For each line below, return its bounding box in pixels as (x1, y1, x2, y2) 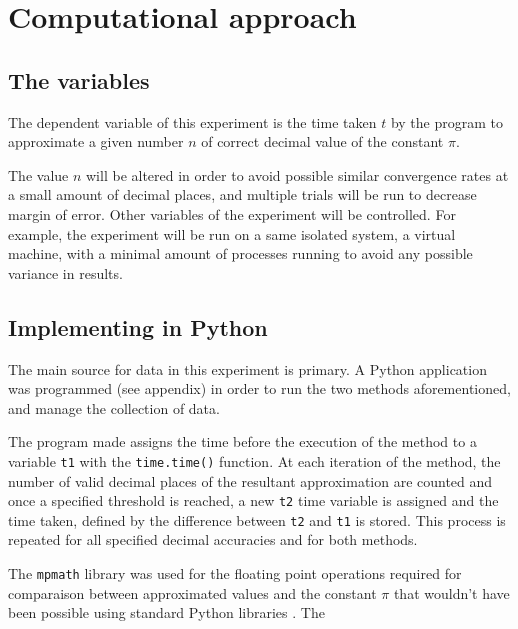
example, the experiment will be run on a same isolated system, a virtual (8, 223, 456, 244)
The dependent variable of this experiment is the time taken (8, 111, 377, 132)
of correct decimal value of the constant (201, 131, 444, 152)
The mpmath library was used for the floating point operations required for (8, 563, 462, 584)
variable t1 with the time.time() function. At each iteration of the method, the (8, 450, 501, 471)
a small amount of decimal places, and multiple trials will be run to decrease (8, 184, 477, 205)
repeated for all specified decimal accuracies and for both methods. (8, 529, 418, 550)
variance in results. (8, 262, 123, 283)
